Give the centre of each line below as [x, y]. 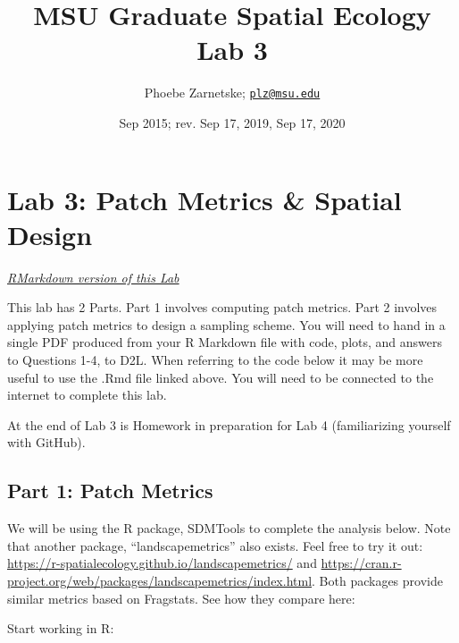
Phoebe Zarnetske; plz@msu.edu [232, 93]
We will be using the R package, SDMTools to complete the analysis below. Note [229, 528]
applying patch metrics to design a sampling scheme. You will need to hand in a [226, 324]
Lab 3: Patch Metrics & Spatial [204, 199]
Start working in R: [61, 628]
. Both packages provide [377, 581]
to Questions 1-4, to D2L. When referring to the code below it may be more [215, 360]
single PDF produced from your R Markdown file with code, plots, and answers [225, 342]
